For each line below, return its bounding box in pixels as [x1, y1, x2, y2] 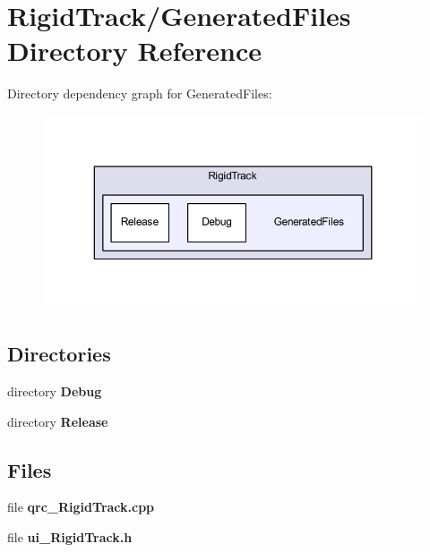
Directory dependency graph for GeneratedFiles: [7, 84, 272, 103]
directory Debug [7, 381, 102, 400]
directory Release [7, 412, 108, 430]
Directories [7, 340, 111, 368]
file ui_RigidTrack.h [7, 527, 133, 546]
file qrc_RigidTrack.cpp [7, 497, 155, 516]
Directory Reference [7, 32, 262, 69]
